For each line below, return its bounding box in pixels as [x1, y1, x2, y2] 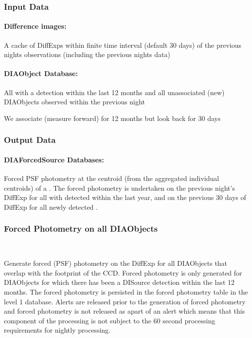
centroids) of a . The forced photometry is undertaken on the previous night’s [4, 182, 235, 193]
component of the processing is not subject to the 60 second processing [4, 315, 216, 325]
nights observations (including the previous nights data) [4, 49, 170, 60]
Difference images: [4, 21, 67, 31]
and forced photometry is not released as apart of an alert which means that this [4, 306, 245, 316]
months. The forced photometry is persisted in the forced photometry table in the [4, 287, 248, 297]
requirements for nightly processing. [4, 325, 110, 335]
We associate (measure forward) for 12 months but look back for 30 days [4, 113, 221, 123]
